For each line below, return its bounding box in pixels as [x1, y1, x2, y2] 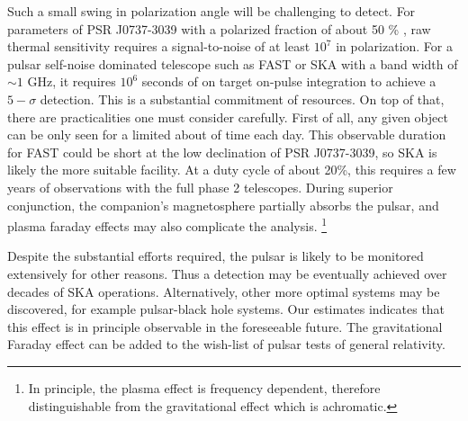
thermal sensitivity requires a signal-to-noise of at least [7, 37, 310, 56]
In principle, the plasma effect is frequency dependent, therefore [28, 378, 381, 397]
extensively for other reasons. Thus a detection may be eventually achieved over [7, 264, 447, 282]
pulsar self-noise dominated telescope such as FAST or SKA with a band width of [7, 54, 458, 73]
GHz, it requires [27, 72, 116, 91]
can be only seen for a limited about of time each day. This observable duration [7, 125, 446, 144]
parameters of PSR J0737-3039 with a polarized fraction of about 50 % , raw [7, 19, 431, 38]
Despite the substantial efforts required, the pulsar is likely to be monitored [7, 246, 424, 265]
